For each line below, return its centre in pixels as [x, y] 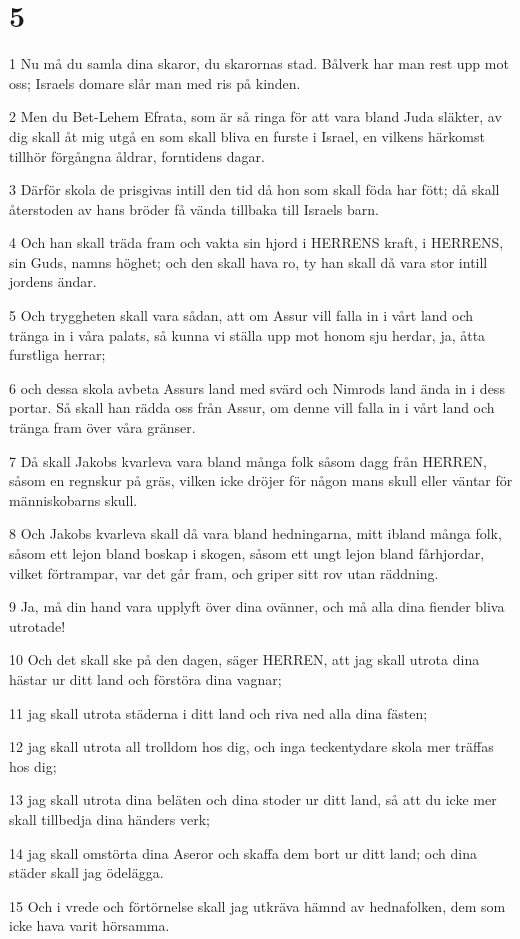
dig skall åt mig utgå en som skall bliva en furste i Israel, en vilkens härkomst [247, 135]
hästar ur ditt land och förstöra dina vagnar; [145, 678]
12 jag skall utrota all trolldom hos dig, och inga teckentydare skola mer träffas [251, 746]
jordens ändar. [53, 281]
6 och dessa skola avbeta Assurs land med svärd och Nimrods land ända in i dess [257, 387]
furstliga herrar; [57, 354]
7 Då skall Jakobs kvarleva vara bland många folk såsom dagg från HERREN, [248, 460]
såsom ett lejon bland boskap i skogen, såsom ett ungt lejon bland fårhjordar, [247, 553]
